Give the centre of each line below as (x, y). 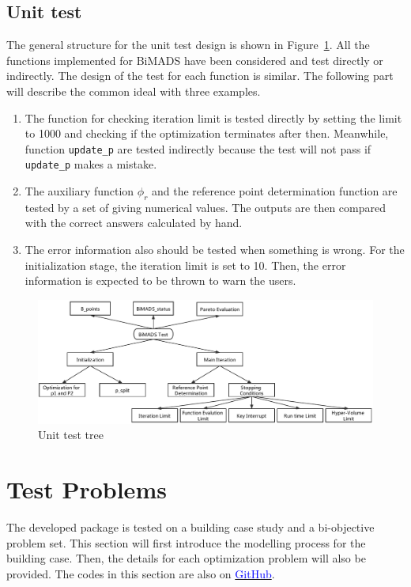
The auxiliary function (79, 191)
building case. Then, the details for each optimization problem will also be (186, 558)
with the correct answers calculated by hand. (134, 223)
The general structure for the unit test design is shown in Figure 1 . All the (188, 45)
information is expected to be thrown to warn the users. (160, 280)
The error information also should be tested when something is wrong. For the (215, 250)
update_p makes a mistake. (91, 164)
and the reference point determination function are (275, 191)
